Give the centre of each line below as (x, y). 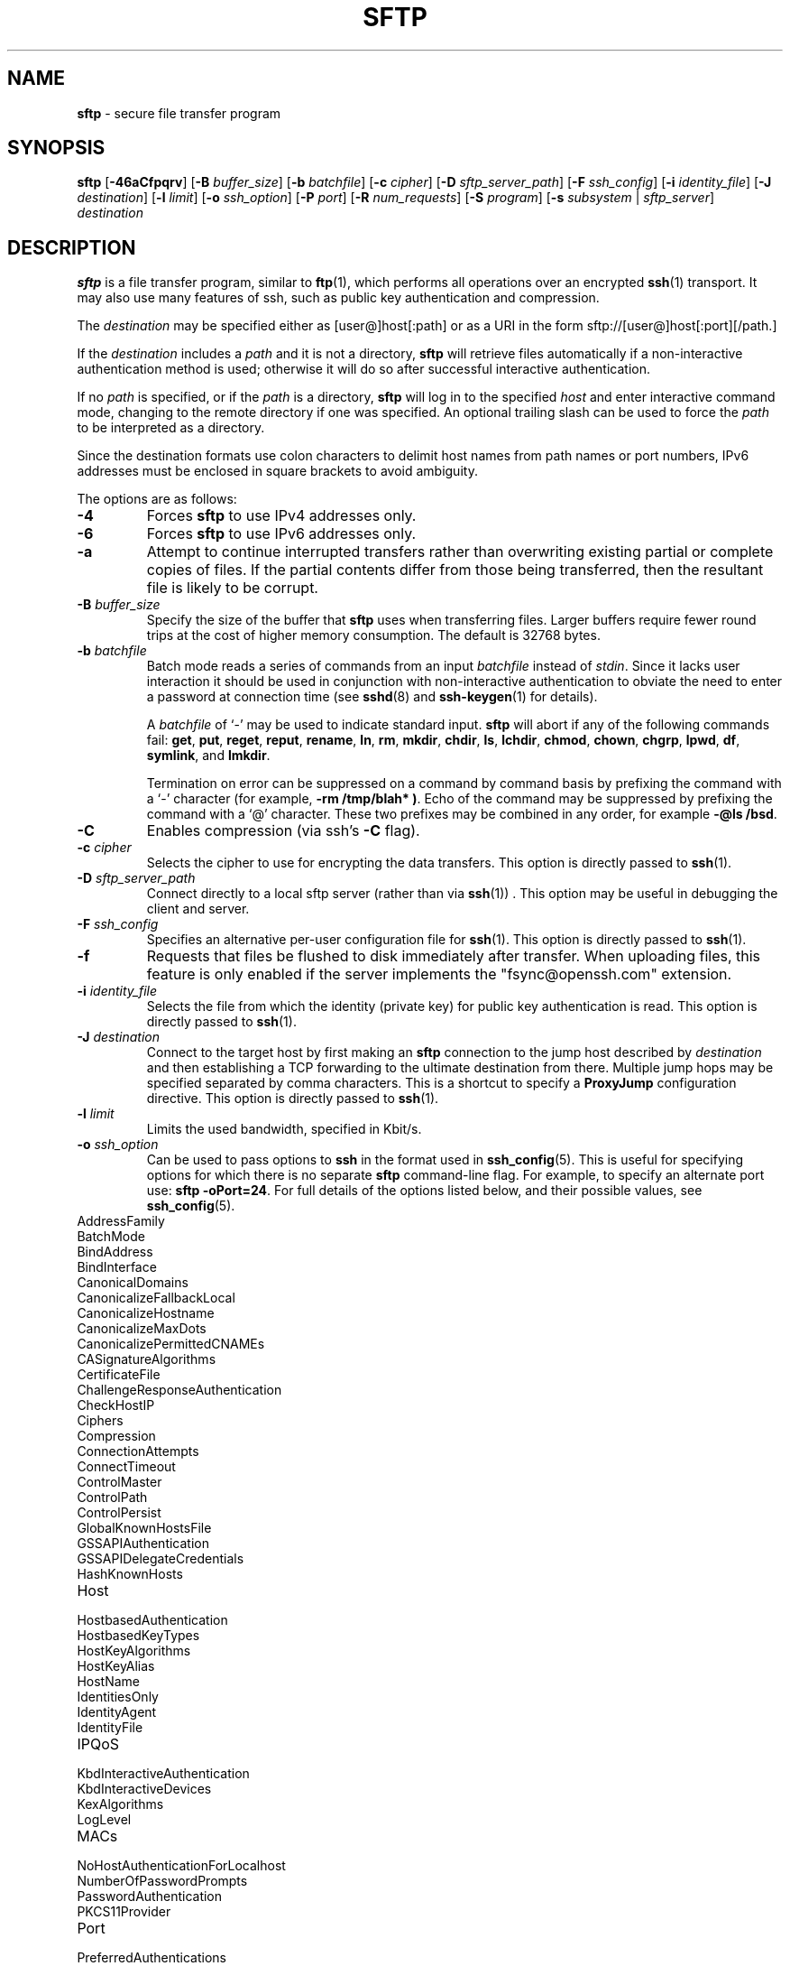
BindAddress (115, 1252)
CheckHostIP (116, 1405)
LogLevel (104, 1820)
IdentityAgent (117, 1712)
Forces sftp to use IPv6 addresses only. (281, 534)
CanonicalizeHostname (146, 1313)
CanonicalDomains (133, 1283)
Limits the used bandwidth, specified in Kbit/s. (284, 1129)
